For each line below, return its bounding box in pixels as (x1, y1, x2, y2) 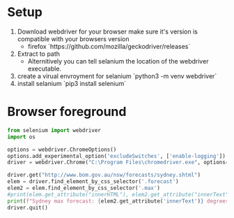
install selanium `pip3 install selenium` (17, 79, 127, 87)
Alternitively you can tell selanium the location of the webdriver (27, 57, 209, 65)
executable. (27, 64, 61, 73)
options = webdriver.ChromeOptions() (7, 146, 117, 153)
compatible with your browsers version (17, 34, 130, 43)
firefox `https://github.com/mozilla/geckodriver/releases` (27, 42, 191, 50)
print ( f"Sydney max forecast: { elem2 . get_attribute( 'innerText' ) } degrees (7, 197, 229, 205)
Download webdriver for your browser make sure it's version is (17, 27, 198, 36)
